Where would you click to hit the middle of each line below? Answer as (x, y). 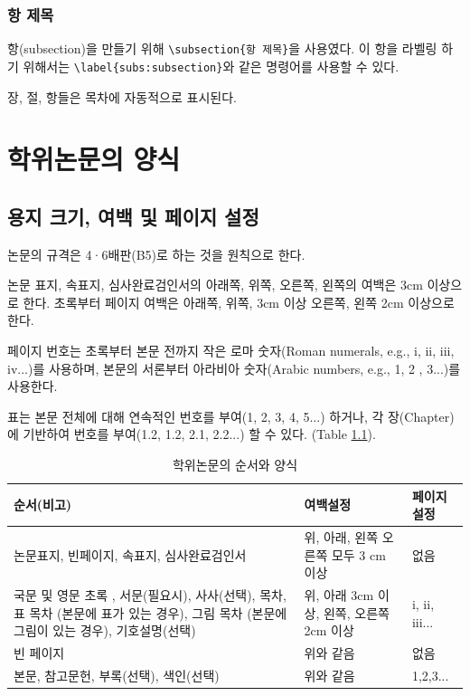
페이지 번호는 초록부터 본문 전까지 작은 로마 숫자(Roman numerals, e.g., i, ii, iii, (231, 351)
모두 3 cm (358, 554)
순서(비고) (43, 505)
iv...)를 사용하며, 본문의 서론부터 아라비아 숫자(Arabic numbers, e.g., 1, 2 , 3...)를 (234, 368)
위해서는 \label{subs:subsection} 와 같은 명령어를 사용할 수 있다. (211, 66)
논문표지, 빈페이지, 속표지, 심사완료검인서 (130, 554)
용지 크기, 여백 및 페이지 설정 (133, 216)
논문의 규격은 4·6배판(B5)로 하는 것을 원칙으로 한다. (156, 254)
